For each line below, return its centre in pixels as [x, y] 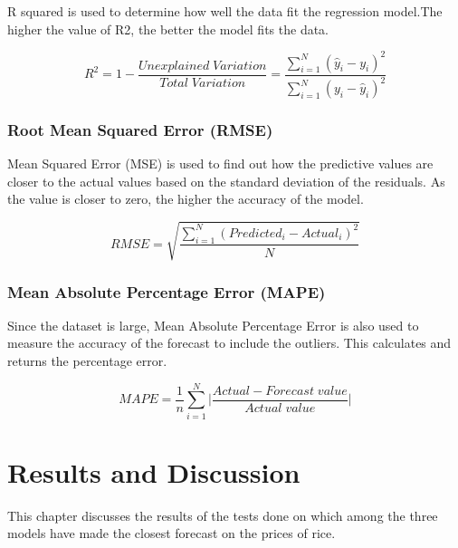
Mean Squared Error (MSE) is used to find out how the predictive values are [220, 163]
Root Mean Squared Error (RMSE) [140, 129]
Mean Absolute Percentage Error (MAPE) [167, 291]
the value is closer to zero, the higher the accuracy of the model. [186, 199]
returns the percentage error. [87, 361]
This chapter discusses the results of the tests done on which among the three [223, 515]
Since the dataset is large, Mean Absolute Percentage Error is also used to [213, 325]
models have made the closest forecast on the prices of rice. [172, 533]
